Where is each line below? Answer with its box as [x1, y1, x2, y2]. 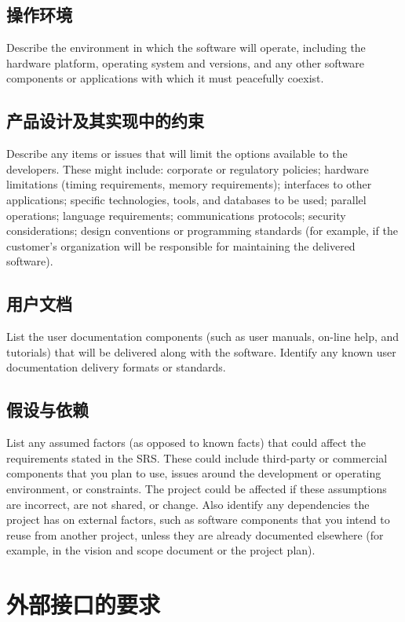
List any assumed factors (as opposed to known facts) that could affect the [6, 434, 367, 451]
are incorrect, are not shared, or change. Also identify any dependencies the [6, 496, 370, 512]
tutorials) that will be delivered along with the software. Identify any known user [6, 343, 396, 360]
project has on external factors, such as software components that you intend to [6, 511, 390, 528]
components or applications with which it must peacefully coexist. [6, 70, 324, 86]
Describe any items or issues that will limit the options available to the [6, 145, 348, 162]
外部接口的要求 [6, 588, 161, 620]
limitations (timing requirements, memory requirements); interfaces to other [6, 176, 372, 192]
